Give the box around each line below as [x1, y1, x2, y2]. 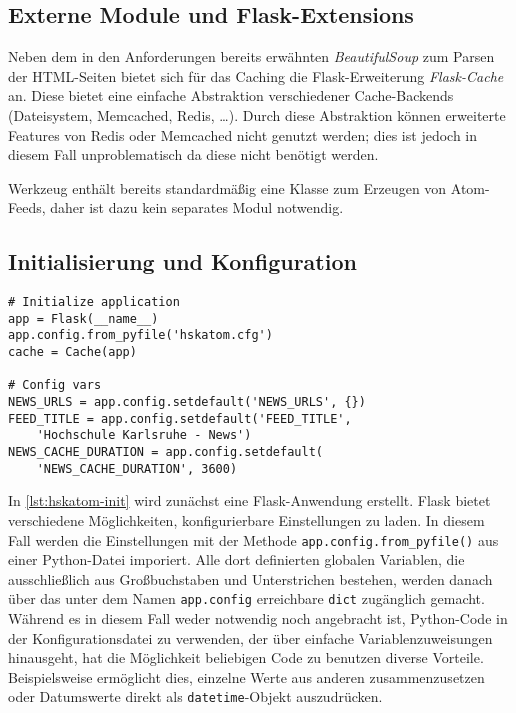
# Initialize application [8, 295, 180, 310]
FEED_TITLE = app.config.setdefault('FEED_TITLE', [8, 411, 352, 426]
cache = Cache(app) [8, 345, 137, 360]
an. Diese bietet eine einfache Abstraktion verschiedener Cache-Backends [8, 85, 454, 106]
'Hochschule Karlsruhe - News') [36, 428, 252, 443]
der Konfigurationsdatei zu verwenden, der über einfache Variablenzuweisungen [8, 627, 493, 648]
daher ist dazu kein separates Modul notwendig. [50, 197, 344, 218]
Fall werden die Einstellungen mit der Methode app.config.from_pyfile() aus [8, 529, 499, 550]
